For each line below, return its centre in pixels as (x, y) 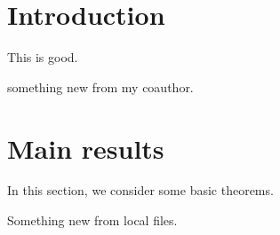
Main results (86, 148)
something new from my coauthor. (100, 86)
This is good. (43, 57)
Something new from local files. (92, 220)
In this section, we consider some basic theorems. (140, 190)
